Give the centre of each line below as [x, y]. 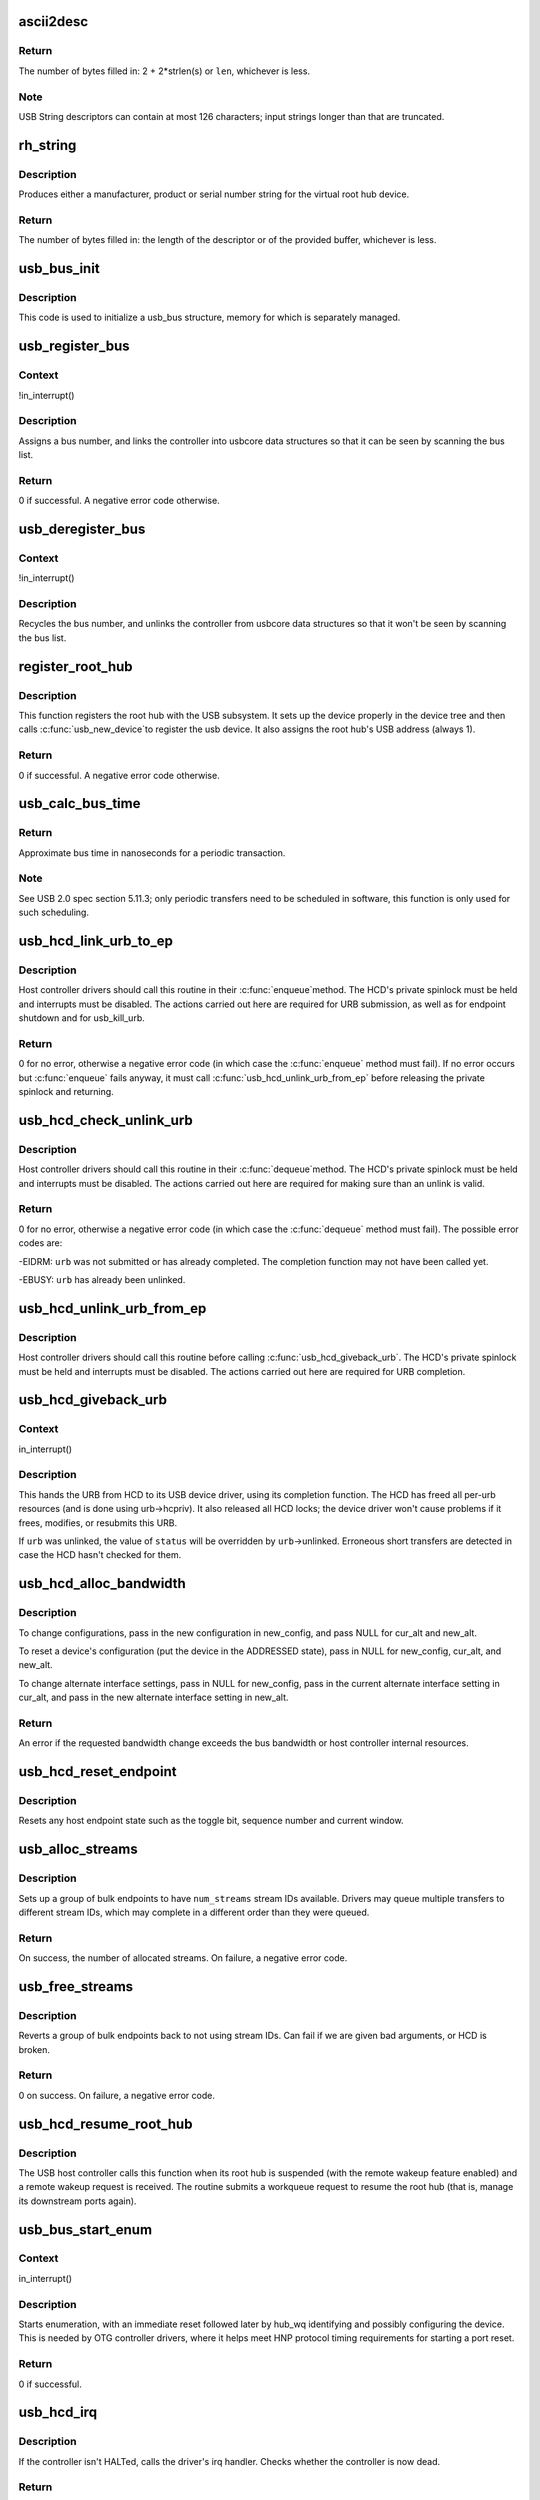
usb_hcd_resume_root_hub [105, 2123]
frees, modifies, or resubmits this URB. [98, 1522]
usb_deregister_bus [82, 529]
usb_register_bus [74, 346]
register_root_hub [76, 666]
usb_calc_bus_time [79, 803]
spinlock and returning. [66, 1092]
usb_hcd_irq [58, 2412]
